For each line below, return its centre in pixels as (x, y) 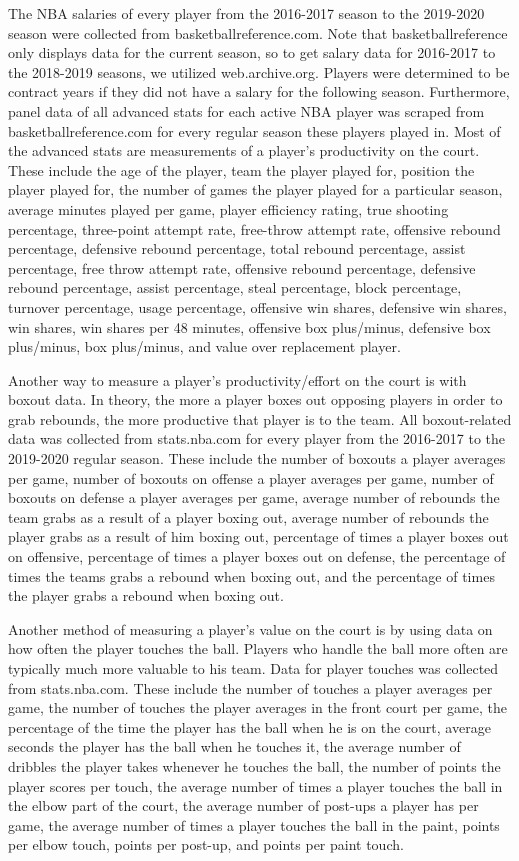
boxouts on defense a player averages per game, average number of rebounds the (254, 497)
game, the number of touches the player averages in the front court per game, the (257, 707)
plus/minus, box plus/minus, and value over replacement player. (204, 346)
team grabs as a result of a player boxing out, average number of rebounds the (248, 516)
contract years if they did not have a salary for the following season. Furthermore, (259, 91)
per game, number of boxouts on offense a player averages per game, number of (251, 477)
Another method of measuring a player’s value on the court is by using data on (250, 628)
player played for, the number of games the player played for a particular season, (255, 189)
